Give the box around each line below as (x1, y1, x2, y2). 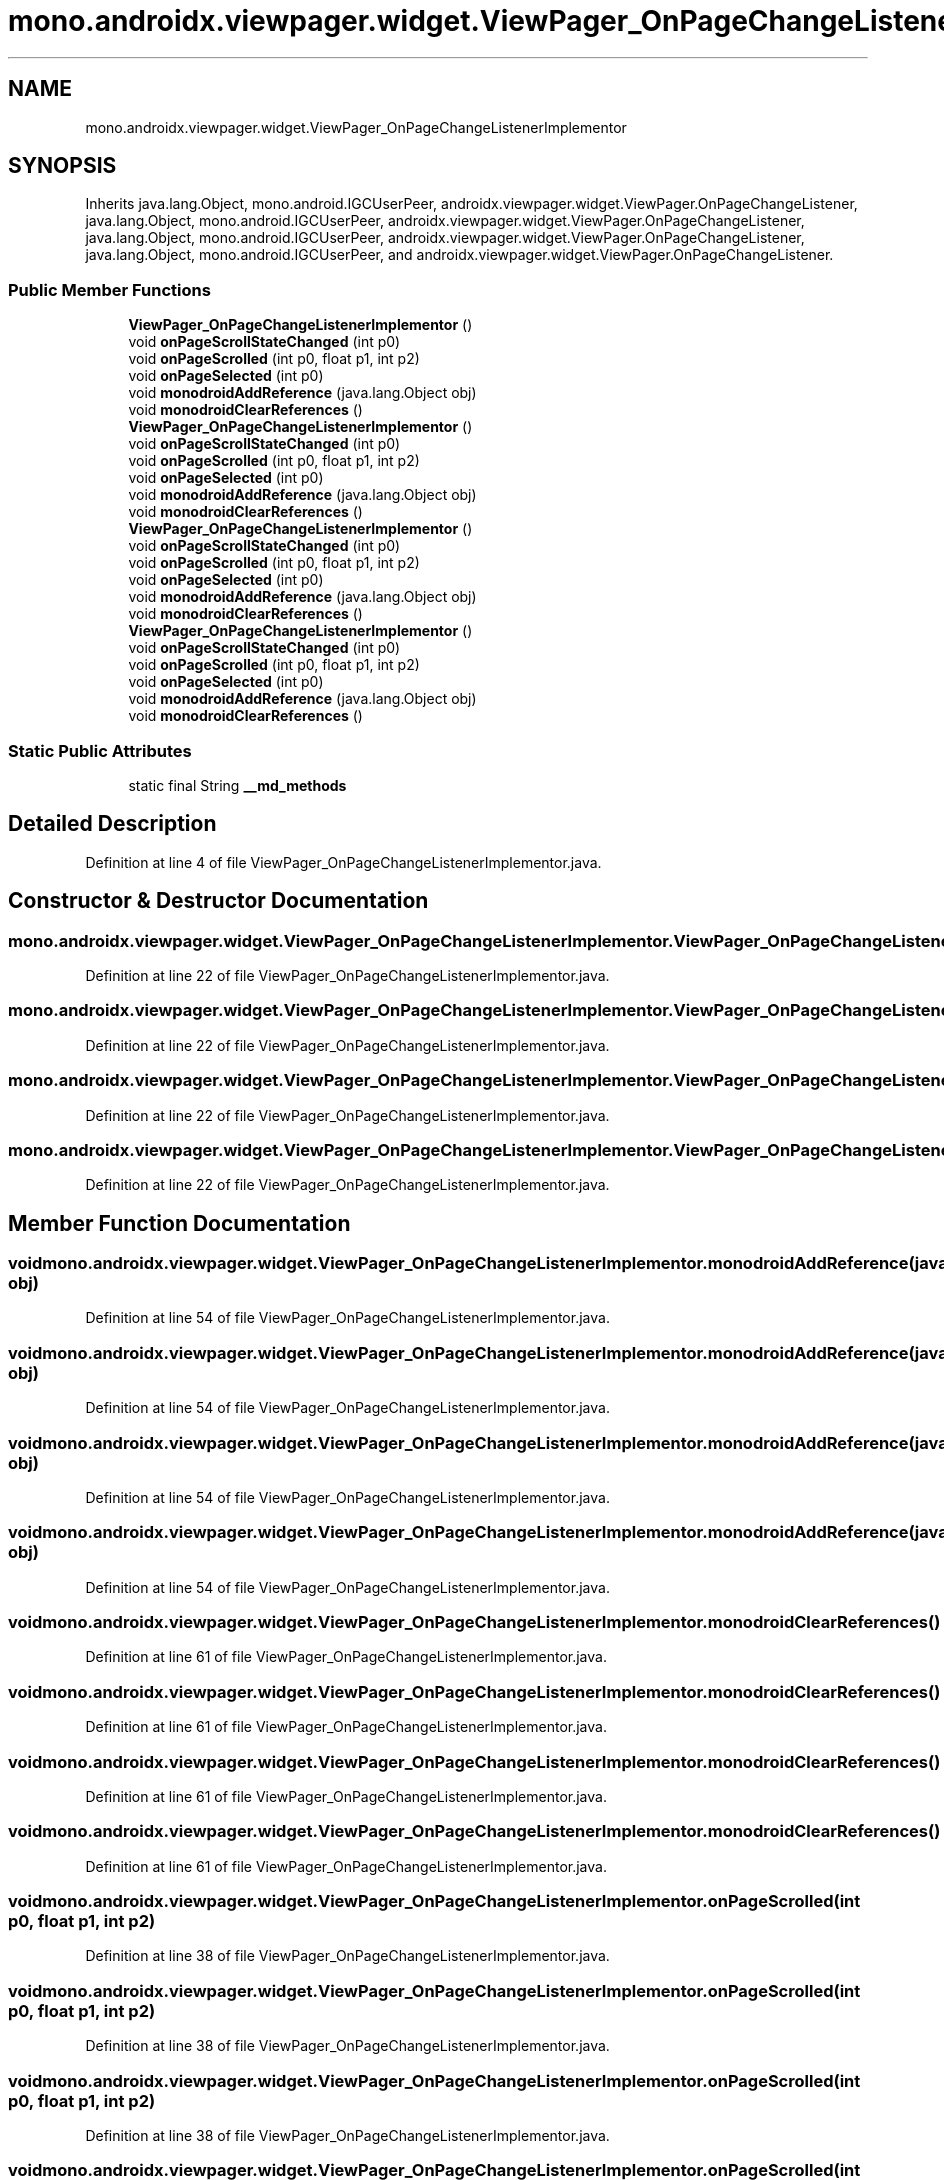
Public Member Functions (8, 279, 211, 300)
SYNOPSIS (8, 153, 117, 179)
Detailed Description (8, 811, 217, 837)
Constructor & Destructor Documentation (8, 888, 429, 914)
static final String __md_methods (128, 776, 347, 794)
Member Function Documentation (8, 1210, 351, 1236)
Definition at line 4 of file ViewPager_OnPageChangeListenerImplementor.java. (85, 853, 602, 871)
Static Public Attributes (8, 740, 192, 761)
